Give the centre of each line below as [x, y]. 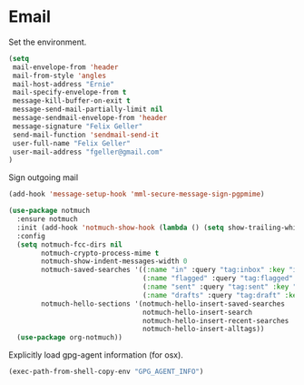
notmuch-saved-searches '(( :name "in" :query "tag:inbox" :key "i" [171, 270]
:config [31, 236]
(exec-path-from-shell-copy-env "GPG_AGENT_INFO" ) [106, 372]
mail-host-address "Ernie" [64, 84]
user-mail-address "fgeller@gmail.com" [88, 152]
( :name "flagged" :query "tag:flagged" [218, 279]
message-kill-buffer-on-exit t [71, 101]
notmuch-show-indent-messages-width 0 [114, 261]
